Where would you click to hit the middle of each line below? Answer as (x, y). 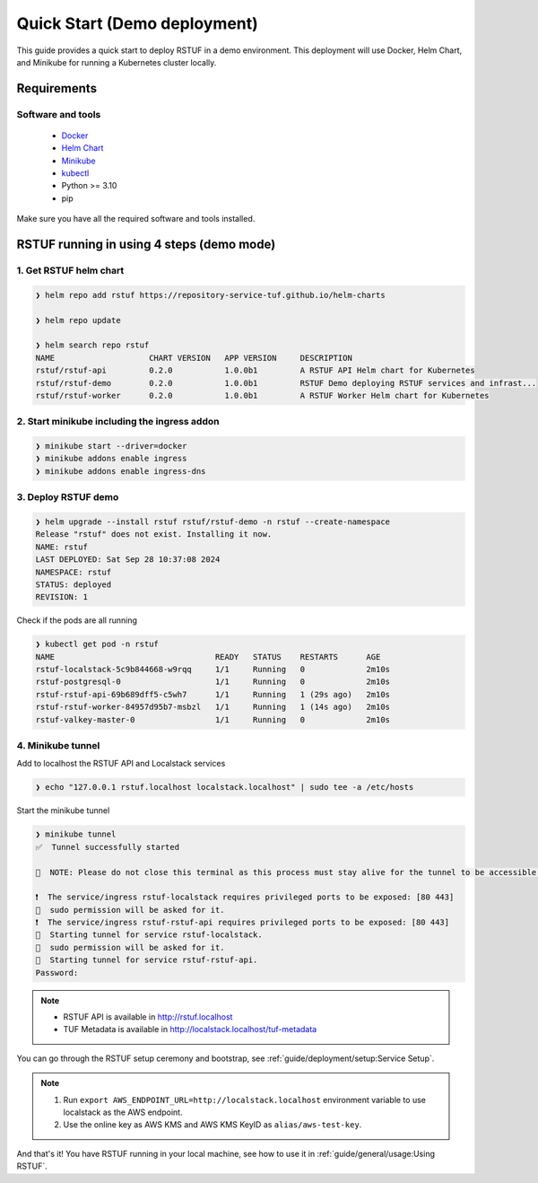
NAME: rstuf (62, 547)
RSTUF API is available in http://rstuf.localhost (148, 1017)
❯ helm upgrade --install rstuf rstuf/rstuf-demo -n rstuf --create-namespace (213, 522)
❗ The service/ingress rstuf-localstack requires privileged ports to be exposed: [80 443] (245, 897)
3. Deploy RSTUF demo (68, 497)
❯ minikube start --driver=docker (111, 446)
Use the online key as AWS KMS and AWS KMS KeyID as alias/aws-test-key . (213, 1125)
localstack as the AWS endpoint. (123, 1112)
